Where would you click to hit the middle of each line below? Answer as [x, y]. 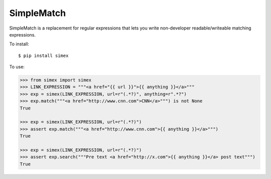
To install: [19, 44]
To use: [17, 67]
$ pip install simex [43, 55]
